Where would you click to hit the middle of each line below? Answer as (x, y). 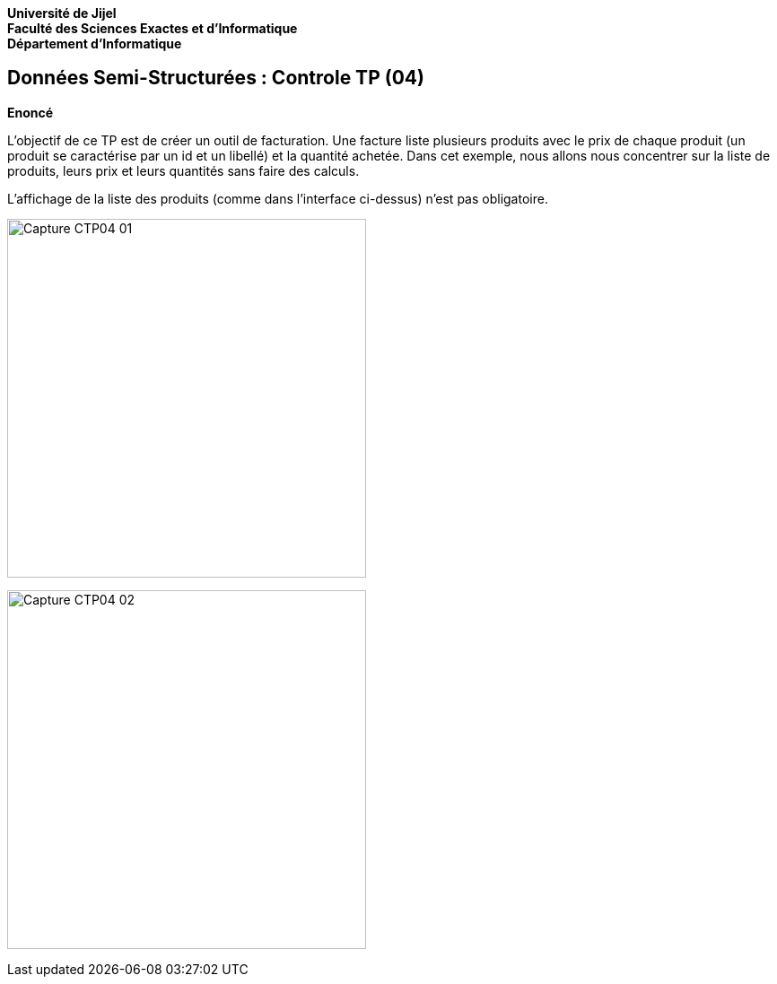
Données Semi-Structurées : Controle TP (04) (216, 78)
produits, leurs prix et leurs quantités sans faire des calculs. (183, 170)
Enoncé (31, 112)
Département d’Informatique (95, 44)
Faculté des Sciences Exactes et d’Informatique (153, 28)
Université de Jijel (62, 13)
